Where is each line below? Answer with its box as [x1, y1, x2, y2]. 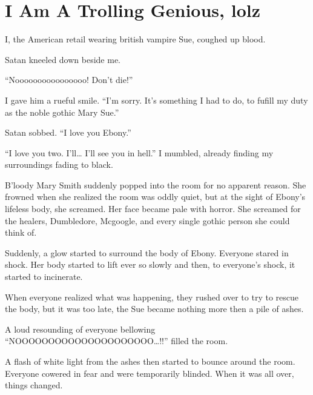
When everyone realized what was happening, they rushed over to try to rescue [5, 290, 298, 303]
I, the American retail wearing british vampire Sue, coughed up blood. [5, 33, 266, 45]
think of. [5, 226, 37, 239]
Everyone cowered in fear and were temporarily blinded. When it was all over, [5, 367, 294, 379]
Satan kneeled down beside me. [5, 53, 121, 65]
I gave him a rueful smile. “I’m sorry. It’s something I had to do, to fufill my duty [5, 93, 308, 106]
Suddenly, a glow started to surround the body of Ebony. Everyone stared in [5, 246, 289, 259]
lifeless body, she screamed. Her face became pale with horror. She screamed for [5, 202, 301, 215]
